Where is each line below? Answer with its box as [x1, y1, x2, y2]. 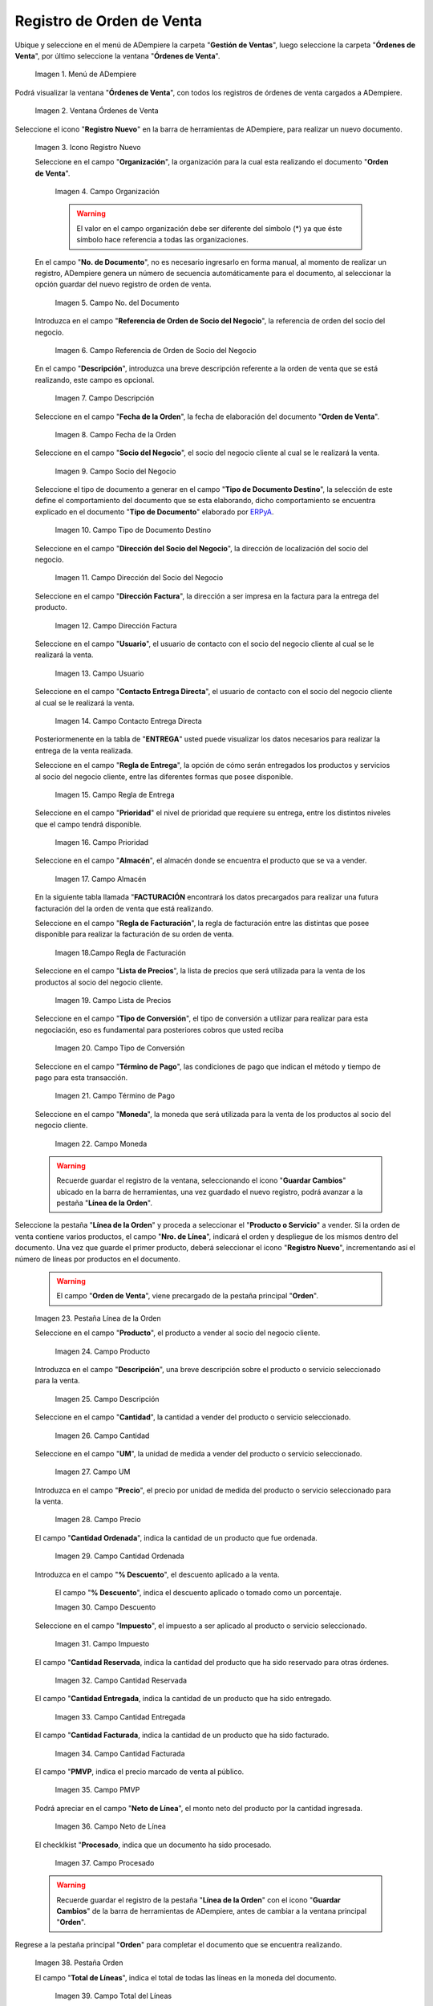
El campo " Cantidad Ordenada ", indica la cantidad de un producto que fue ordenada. [34, 1533, 318, 1542]
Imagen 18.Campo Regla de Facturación [55, 948, 186, 957]
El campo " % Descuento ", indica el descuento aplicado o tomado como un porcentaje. [55, 1588, 342, 1598]
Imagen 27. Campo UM [55, 1467, 131, 1476]
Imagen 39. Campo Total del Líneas [55, 1991, 172, 2001]
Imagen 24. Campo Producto [55, 1346, 151, 1356]
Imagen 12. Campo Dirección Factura [55, 620, 177, 630]
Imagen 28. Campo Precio [55, 1515, 141, 1525]
